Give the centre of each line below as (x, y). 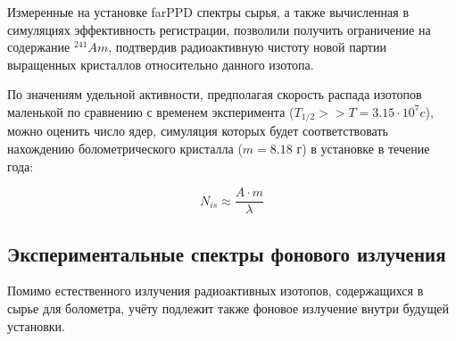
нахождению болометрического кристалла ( (125, 149)
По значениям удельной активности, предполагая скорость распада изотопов (215, 94)
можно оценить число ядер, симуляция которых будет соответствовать (198, 131)
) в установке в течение (366, 149)
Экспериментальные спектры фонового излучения (227, 253)
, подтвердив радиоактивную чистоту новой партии (247, 47)
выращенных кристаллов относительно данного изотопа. (161, 64)
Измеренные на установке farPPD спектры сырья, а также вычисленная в (208, 12)
